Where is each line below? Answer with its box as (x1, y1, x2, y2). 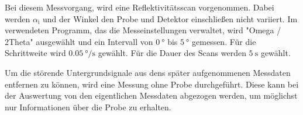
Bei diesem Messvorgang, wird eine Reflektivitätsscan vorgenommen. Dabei (5, 1, 274, 13)
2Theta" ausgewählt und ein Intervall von (5, 35, 153, 47)
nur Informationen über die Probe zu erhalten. (5, 100, 171, 113)
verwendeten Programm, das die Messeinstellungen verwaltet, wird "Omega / (5, 24, 281, 36)
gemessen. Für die (192, 35, 256, 47)
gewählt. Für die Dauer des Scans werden (98, 47, 246, 59)
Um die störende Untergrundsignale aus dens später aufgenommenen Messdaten (5, 66, 291, 78)
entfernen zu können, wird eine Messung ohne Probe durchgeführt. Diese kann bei (5, 78, 299, 90)
